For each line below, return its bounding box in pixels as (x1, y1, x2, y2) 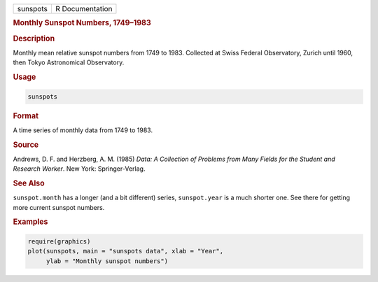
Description (13, 34, 55, 43)
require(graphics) (27, 237, 91, 245)
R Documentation (55, 4, 113, 13)
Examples (13, 217, 48, 227)
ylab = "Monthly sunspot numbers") (45, 257, 168, 265)
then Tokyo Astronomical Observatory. (13, 58, 125, 66)
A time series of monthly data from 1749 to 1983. (13, 126, 153, 134)
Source (13, 140, 39, 150)
